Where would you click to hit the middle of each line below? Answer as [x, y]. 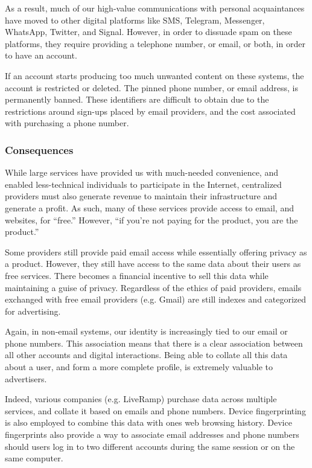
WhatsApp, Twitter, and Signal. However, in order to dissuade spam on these [148, 32]
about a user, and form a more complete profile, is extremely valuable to [139, 367]
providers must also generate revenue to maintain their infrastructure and [141, 196]
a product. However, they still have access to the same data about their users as [153, 264]
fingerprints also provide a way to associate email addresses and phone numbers [152, 434]
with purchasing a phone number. [67, 123]
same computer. [34, 458]
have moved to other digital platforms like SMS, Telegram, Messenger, [135, 20]
